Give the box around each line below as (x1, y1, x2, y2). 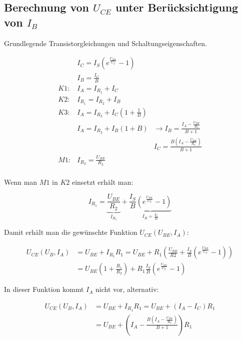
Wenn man (4, 176, 37, 187)
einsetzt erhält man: (71, 176, 133, 187)
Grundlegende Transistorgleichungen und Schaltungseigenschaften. (4, 38, 207, 48)
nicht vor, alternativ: (95, 284, 159, 294)
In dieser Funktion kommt (4, 284, 84, 294)
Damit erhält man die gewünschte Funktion (4, 227, 137, 237)
